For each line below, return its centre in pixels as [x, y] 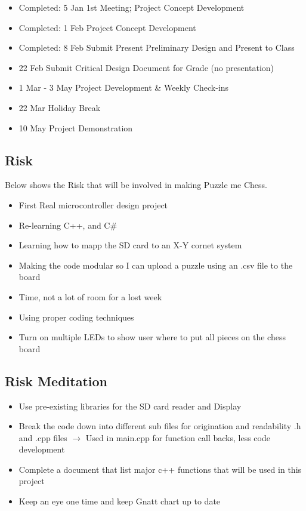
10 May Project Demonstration [76, 127]
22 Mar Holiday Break [60, 107]
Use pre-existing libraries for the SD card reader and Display [130, 406]
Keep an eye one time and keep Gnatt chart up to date [120, 501]
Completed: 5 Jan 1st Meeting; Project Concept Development [132, 7]
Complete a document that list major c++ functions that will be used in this [160, 469]
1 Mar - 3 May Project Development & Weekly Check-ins [124, 87]
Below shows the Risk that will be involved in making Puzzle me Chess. [136, 185]
